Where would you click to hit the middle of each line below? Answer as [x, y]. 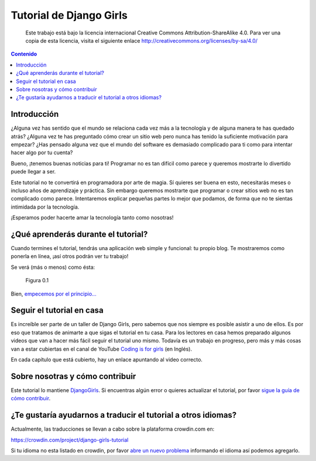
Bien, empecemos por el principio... [54, 294]
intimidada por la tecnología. [45, 207]
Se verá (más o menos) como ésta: [53, 267]
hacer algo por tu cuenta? [42, 152]
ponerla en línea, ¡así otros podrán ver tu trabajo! [70, 257]
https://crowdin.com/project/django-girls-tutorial [70, 440]
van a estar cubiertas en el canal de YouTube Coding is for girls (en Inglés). [102, 349]
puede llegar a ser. [33, 172]
